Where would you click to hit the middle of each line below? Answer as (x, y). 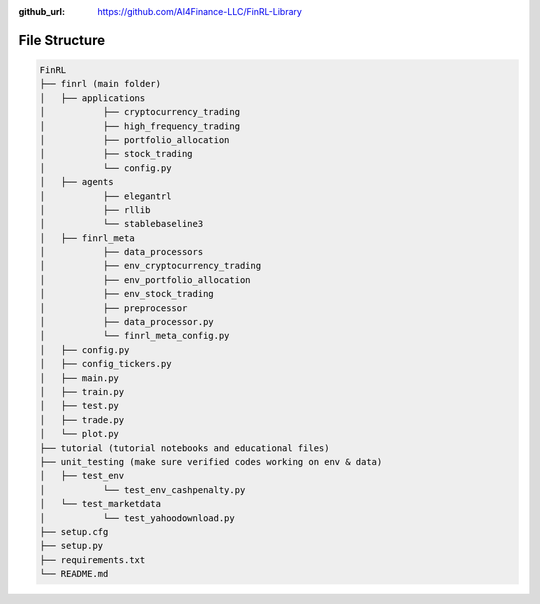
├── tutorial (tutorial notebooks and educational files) (184, 448)
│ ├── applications (92, 98)
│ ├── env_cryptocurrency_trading (150, 266)
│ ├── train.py (82, 391)
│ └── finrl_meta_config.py (134, 336)
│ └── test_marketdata (100, 504)
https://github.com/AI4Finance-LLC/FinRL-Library (199, 11)
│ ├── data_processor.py (126, 322)
